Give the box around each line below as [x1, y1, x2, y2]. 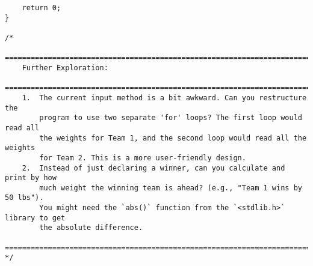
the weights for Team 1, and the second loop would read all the [39, 133, 307, 142]
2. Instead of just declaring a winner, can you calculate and [22, 163, 285, 172]
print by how [5, 174, 57, 183]
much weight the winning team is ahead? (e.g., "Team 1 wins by [39, 183, 302, 192]
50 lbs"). [5, 193, 44, 202]
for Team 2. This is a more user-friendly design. [39, 153, 246, 162]
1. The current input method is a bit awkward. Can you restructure [22, 93, 307, 102]
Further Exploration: [22, 63, 108, 72]
